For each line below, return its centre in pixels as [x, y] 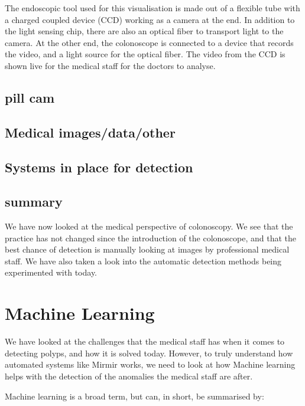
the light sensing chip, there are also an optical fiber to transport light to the [144, 31]
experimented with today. [51, 272]
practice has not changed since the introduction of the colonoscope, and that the [151, 238]
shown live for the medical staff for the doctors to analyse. [110, 65]
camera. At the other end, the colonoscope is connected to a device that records [149, 42]
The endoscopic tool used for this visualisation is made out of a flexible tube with [152, 8]
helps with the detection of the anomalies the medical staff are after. [129, 376]
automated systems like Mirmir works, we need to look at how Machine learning [150, 364]
